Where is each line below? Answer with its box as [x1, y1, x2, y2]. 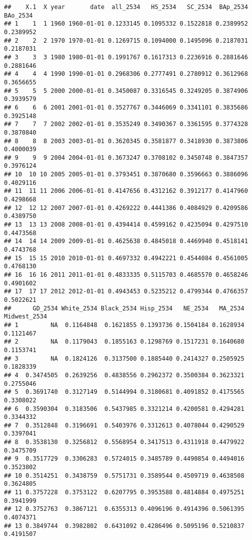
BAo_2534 [4, 12, 33, 19]
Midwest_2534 [4, 313, 47, 320]
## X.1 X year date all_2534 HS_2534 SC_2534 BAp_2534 [4, 4, 248, 11]
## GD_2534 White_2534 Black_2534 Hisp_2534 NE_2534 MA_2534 [4, 304, 244, 312]
